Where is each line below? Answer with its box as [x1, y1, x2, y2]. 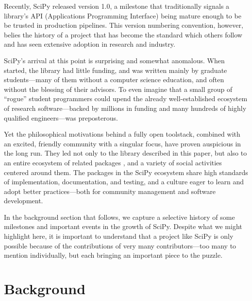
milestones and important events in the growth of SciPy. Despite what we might [4, 221, 242, 231]
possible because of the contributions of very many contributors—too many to [4, 240, 236, 250]
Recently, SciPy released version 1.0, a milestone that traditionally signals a [4, 1, 230, 11]
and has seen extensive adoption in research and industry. [4, 39, 175, 49]
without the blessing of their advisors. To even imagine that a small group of [4, 84, 233, 94]
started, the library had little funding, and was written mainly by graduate [4, 65, 227, 75]
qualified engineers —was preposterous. [4, 112, 118, 123]
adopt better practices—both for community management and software [4, 186, 216, 196]
